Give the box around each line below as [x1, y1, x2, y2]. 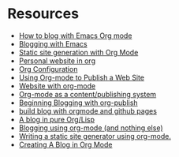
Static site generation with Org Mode [18, 47, 139, 57]
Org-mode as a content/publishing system [18, 89, 157, 99]
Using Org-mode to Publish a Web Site [18, 73, 145, 82]
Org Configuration [18, 64, 78, 73]
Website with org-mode [18, 80, 96, 91]
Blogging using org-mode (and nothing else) [18, 123, 163, 133]
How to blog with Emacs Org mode [18, 31, 132, 40]
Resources [7, 5, 80, 23]
